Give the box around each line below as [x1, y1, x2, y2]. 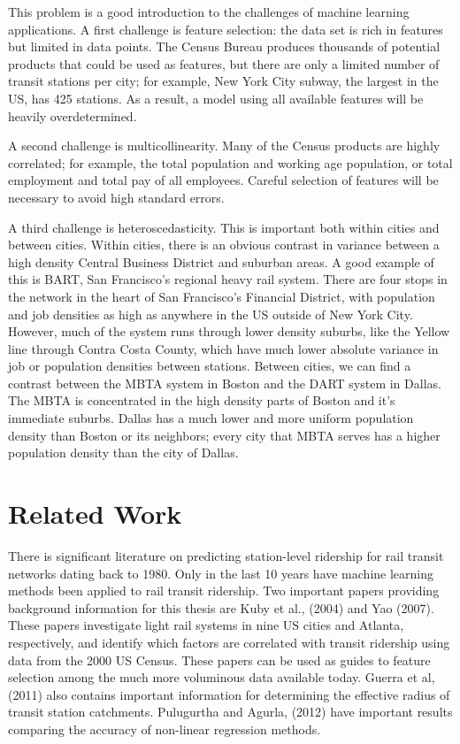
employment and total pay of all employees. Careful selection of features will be [8, 171, 439, 189]
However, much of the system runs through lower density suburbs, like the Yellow [8, 322, 450, 341]
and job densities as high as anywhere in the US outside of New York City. [8, 304, 413, 323]
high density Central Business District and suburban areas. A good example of [8, 252, 434, 271]
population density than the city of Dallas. [8, 443, 239, 462]
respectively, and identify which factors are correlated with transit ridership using [8, 633, 450, 651]
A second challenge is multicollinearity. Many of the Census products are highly [8, 136, 441, 155]
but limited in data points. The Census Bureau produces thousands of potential [8, 37, 441, 56]
